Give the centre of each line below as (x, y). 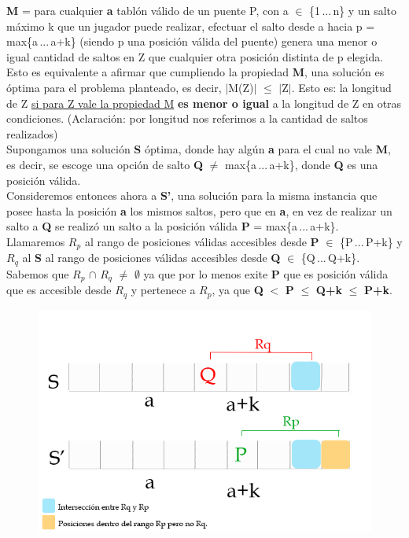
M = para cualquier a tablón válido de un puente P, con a (147, 10)
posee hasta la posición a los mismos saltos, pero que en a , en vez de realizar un (199, 210)
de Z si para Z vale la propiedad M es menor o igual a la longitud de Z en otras (204, 103)
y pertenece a (163, 290)
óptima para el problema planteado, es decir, (114, 87)
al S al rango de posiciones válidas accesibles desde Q (151, 258)
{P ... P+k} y (371, 241)
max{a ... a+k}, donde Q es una (302, 164)
